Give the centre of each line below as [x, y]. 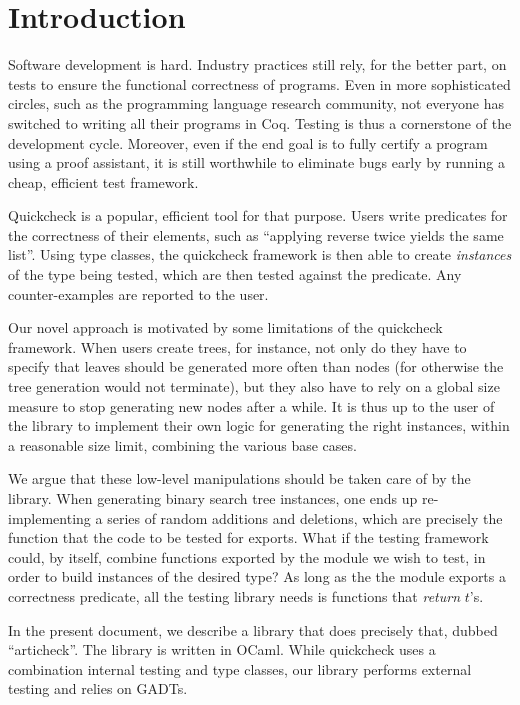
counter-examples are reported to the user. [138, 293]
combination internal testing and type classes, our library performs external [240, 668]
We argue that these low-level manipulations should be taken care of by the [239, 478]
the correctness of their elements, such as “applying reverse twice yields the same [256, 234]
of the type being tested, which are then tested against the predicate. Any [235, 274]
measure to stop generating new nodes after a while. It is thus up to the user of [251, 405]
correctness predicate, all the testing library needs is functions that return [234, 595]
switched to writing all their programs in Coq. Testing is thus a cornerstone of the [260, 122]
